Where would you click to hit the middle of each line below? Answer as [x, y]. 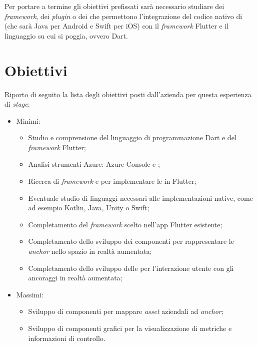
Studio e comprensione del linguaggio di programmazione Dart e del [132, 137]
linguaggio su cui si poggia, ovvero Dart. [66, 35]
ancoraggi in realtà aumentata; [75, 278]
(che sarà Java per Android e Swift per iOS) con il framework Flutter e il [117, 26]
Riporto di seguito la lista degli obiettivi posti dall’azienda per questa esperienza [128, 94]
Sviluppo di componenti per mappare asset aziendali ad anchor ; [126, 311]
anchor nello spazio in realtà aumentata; [90, 251]
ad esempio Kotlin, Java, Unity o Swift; [89, 208]
